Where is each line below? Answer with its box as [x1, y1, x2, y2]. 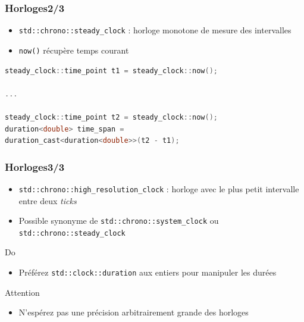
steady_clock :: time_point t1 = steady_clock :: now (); [5, 66, 218, 75]
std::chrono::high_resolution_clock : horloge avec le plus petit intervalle [18, 182, 299, 195]
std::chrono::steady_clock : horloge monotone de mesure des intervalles [18, 24, 292, 36]
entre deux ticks [18, 194, 77, 207]
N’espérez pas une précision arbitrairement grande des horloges [18, 306, 249, 318]
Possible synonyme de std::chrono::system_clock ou [18, 214, 219, 227]
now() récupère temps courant [18, 43, 129, 56]
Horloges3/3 [5, 159, 65, 174]
